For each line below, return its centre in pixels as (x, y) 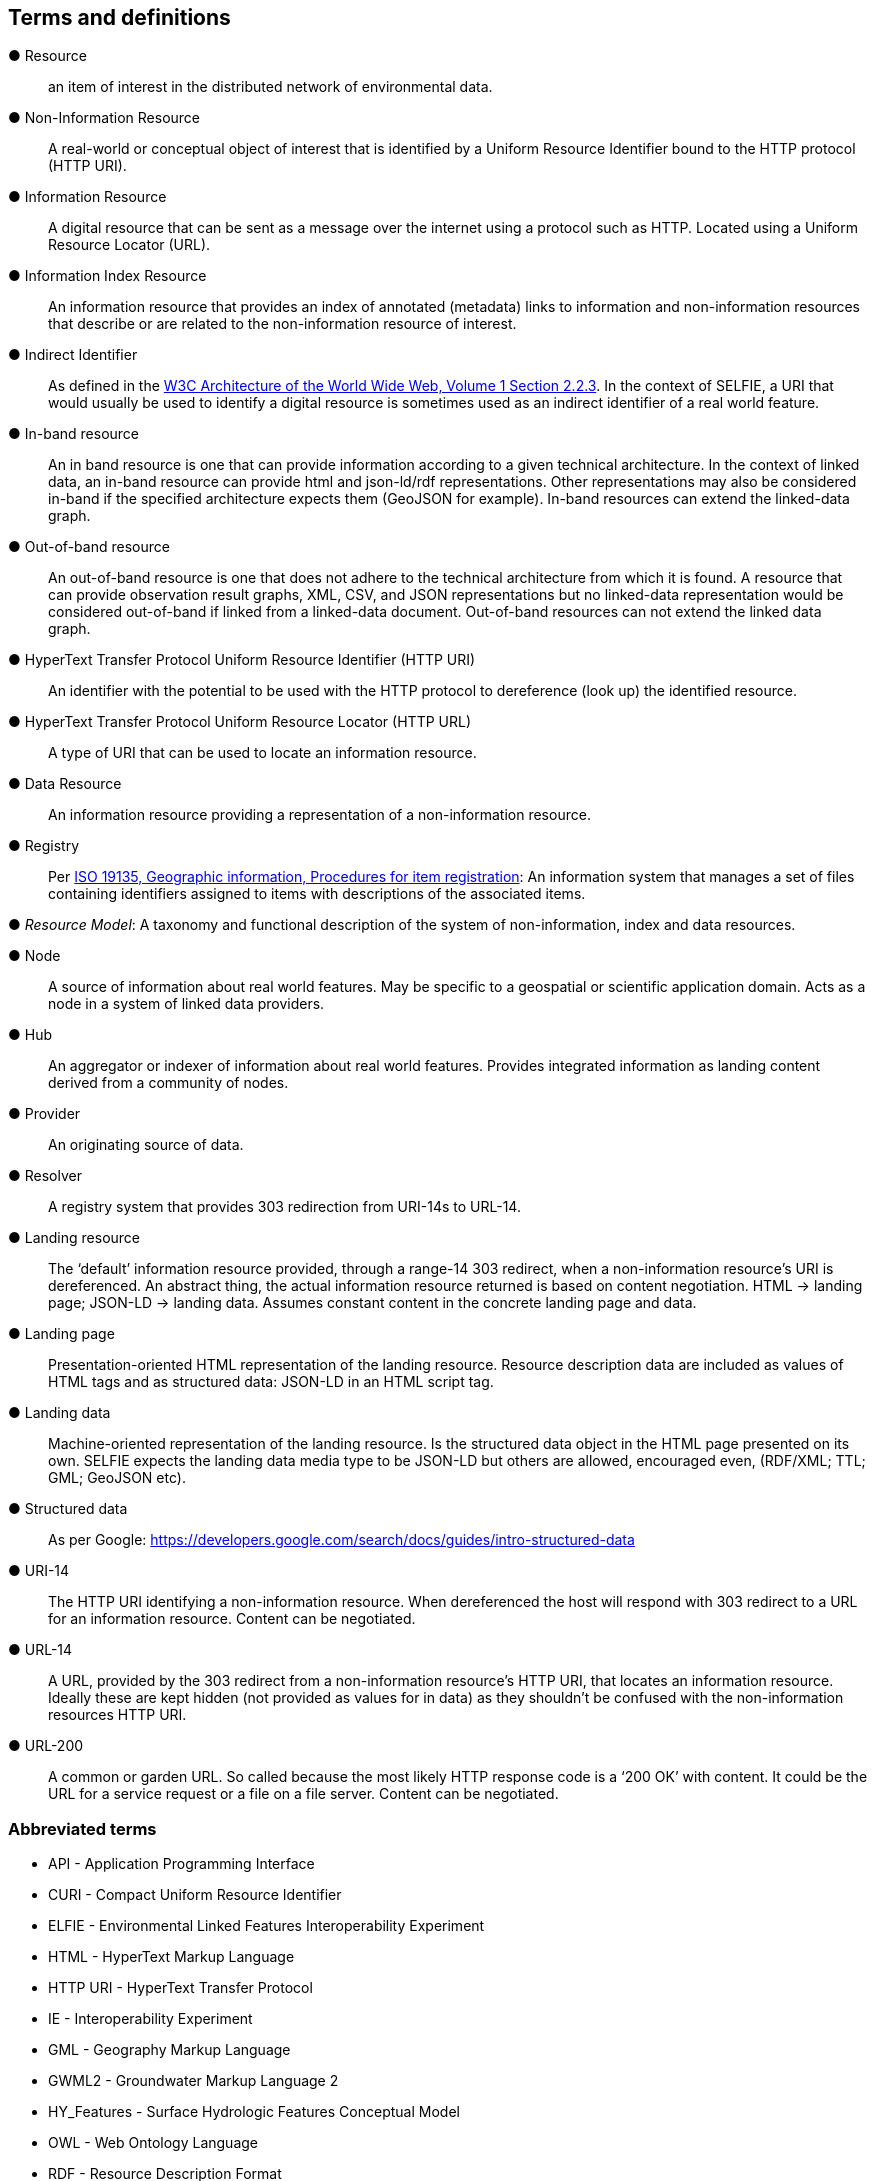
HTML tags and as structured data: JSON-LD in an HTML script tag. (271, 1382)
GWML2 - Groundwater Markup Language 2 (193, 2081)
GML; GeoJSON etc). (117, 1478)
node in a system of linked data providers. (186, 1004)
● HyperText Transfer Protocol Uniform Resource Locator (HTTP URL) (239, 722)
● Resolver (45, 1176)
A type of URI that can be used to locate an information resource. (262, 753)
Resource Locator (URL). (129, 245)
